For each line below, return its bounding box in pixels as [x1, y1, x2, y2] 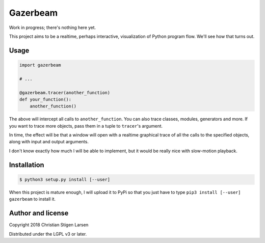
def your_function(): [19, 96, 72, 102]
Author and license [9, 209, 69, 217]
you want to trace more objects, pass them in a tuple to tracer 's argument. [9, 123, 163, 129]
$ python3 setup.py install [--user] [19, 177, 110, 182]
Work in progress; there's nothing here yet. [9, 25, 96, 30]
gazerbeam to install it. [9, 196, 56, 202]
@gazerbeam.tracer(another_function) [19, 90, 110, 95]
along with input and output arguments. [9, 139, 89, 145]
